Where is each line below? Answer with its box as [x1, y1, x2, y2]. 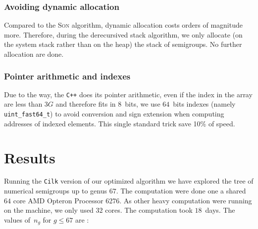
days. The [205, 205, 235, 215]
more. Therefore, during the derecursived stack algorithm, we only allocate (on [4, 29, 243, 39]
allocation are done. [4, 49, 64, 59]
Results [4, 147, 55, 167]
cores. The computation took [105, 205, 193, 215]
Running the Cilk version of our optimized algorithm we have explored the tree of [4, 176, 254, 186]
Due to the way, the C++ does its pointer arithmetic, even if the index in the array [4, 89, 253, 99]
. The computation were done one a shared [116, 186, 246, 196]
